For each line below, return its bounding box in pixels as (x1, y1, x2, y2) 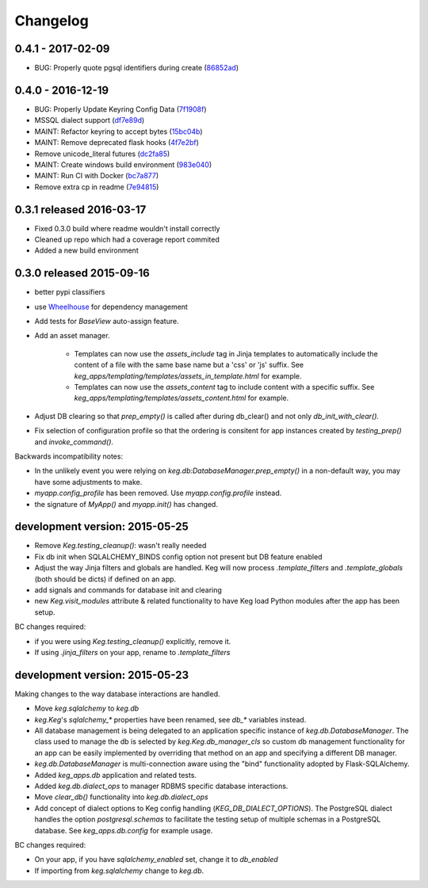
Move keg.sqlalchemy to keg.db (34, 703, 139, 713)
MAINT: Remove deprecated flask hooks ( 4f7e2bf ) (34, 138, 200, 147)
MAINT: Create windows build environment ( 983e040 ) (34, 159, 212, 170)
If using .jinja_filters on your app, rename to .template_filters (34, 647, 231, 657)
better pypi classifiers (34, 288, 106, 297)
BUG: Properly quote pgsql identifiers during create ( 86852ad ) (34, 63, 239, 73)
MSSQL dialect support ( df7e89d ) (34, 116, 145, 125)
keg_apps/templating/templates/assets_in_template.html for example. (74, 371, 302, 380)
